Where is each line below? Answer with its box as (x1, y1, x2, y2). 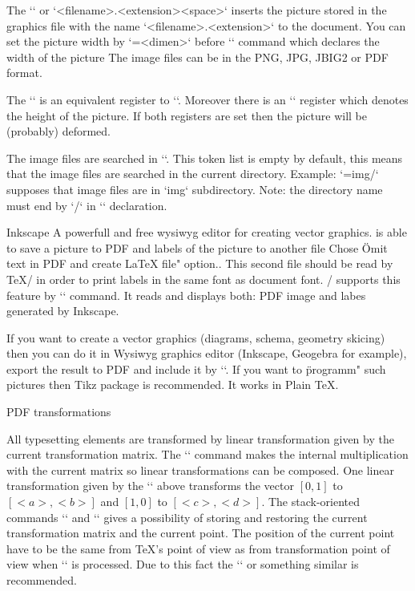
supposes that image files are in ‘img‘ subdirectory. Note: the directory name (6, 180, 383, 197)
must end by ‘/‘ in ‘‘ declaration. (6, 196, 167, 213)
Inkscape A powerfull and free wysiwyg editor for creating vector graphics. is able (6, 224, 407, 241)
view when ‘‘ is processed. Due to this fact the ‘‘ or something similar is (6, 556, 359, 573)
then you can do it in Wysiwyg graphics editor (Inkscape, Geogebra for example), (6, 345, 407, 362)
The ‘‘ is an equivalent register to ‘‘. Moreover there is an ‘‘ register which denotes (6, 91, 409, 107)
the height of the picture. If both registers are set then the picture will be (6, 107, 367, 123)
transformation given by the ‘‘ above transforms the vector (6, 477, 294, 494)
